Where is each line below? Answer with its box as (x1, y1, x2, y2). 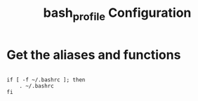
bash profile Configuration (43, 5, 192, 23)
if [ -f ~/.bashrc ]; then (6, 76, 86, 83)
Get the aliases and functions (6, 47, 181, 62)
